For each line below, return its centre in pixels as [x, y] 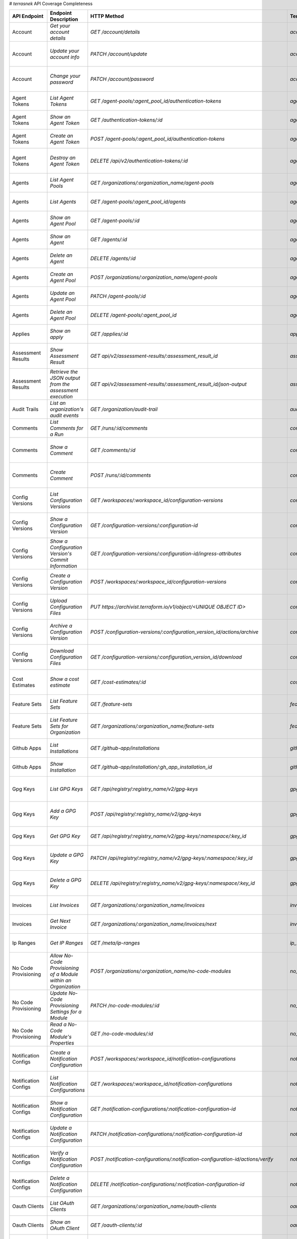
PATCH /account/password [122, 79]
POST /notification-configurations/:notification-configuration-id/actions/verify [182, 1159]
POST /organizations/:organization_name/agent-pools [154, 278]
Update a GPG [67, 855]
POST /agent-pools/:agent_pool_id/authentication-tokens [158, 139]
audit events [64, 415]
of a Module [64, 974]
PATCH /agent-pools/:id [118, 296]
